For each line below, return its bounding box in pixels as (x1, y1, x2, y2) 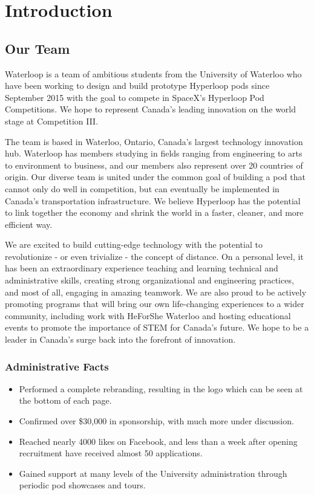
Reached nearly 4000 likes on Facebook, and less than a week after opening (19, 435, 298, 447)
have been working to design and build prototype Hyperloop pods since (5, 79, 270, 92)
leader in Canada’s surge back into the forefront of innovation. (5, 333, 236, 346)
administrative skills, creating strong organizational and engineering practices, (5, 274, 294, 286)
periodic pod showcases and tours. (19, 479, 146, 491)
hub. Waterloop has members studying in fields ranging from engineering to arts (5, 147, 303, 160)
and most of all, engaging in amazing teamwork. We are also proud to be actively (5, 285, 307, 298)
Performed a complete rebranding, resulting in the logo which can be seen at (19, 382, 303, 395)
